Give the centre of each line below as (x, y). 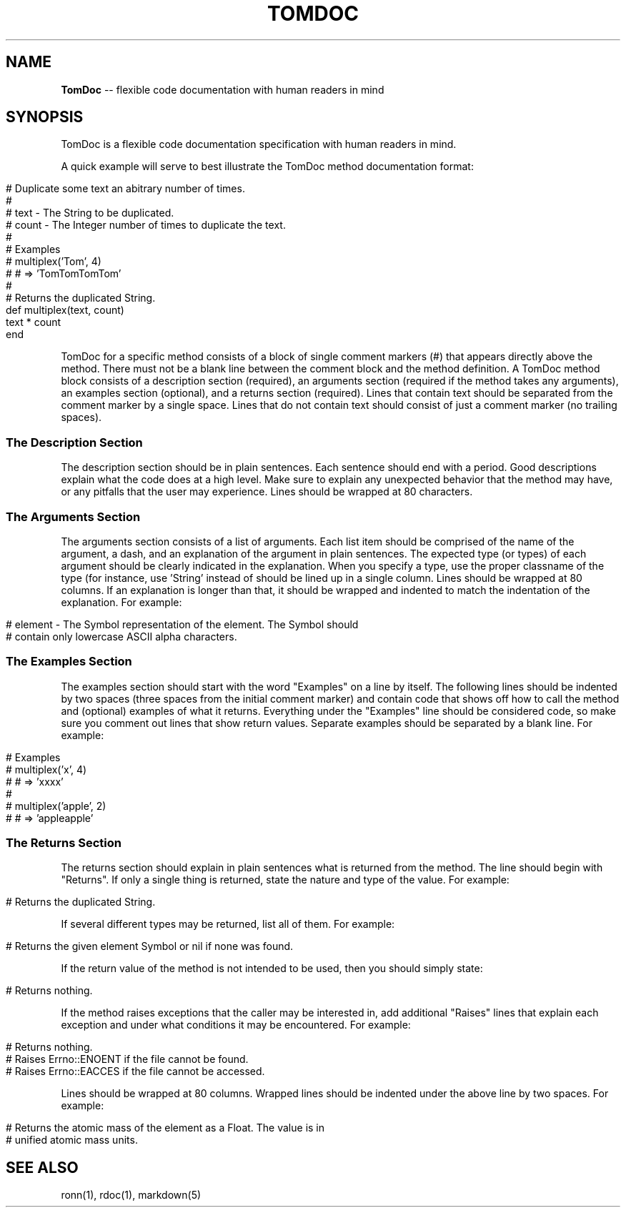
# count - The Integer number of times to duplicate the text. (146, 225)
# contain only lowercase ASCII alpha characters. (121, 636)
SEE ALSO (42, 1167)
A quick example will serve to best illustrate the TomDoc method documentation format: (267, 167)
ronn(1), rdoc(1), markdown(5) (131, 1195)
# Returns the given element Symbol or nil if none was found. (150, 946)
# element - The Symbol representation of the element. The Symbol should (182, 624)
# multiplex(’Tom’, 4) (54, 262)
